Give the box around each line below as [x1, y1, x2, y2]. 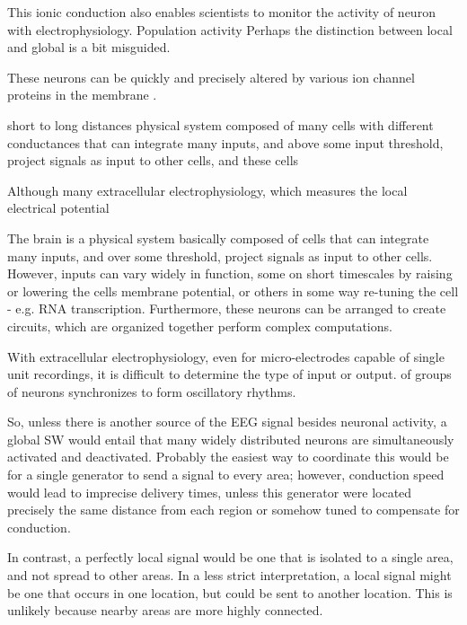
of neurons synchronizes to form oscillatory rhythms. [7, 382, 296, 401]
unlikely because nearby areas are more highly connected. [7, 601, 323, 620]
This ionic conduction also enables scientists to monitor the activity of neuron [7, 3, 436, 21]
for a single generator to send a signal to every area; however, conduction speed [7, 465, 445, 484]
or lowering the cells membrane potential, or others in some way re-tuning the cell [7, 281, 459, 300]
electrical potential [7, 198, 110, 217]
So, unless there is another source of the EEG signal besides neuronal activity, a [7, 412, 447, 431]
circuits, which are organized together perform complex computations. [7, 316, 392, 335]
